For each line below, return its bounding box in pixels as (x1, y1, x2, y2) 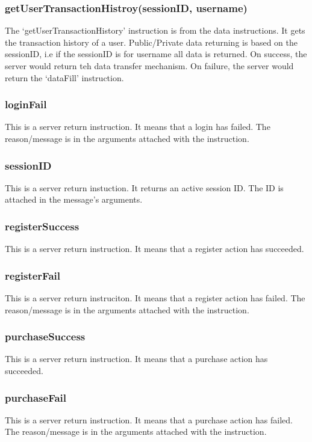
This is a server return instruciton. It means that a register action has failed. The (5, 292, 305, 304)
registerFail (5, 268, 60, 283)
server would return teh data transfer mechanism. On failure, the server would (5, 60, 294, 72)
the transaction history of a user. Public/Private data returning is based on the (5, 35, 298, 48)
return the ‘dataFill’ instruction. (5, 71, 124, 84)
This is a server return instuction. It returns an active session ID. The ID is (5, 181, 284, 194)
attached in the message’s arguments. (5, 193, 143, 206)
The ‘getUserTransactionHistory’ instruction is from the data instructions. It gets (5, 24, 305, 37)
